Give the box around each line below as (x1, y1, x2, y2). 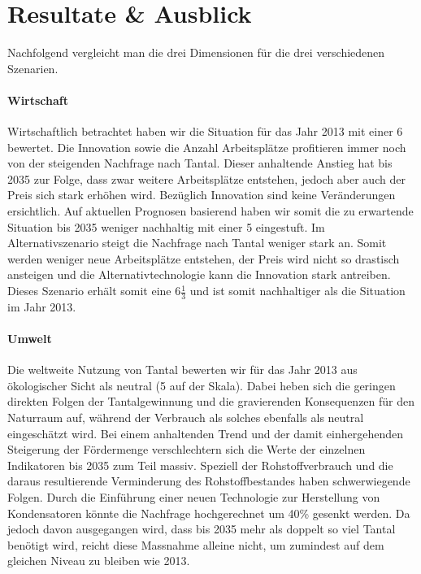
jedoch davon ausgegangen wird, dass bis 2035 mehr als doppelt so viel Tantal (7, 520, 396, 537)
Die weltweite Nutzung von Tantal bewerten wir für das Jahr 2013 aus (7, 361, 358, 378)
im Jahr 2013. (7, 298, 76, 315)
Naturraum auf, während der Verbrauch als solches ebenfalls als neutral (7, 409, 364, 426)
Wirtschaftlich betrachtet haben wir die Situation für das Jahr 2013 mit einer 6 (7, 123, 403, 140)
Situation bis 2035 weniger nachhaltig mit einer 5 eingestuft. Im (7, 218, 325, 235)
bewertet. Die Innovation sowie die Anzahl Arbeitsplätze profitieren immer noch (7, 138, 406, 155)
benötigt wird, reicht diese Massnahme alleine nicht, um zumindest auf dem (7, 536, 384, 553)
